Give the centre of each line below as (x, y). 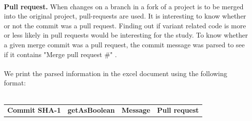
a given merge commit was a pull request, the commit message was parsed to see (125, 44)
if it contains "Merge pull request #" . (60, 54)
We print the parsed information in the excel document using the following (116, 73)
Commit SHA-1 (34, 110)
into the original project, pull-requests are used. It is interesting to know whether (125, 16)
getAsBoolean (91, 110)
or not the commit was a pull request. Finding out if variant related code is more (125, 25)
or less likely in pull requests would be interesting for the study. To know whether (126, 35)
